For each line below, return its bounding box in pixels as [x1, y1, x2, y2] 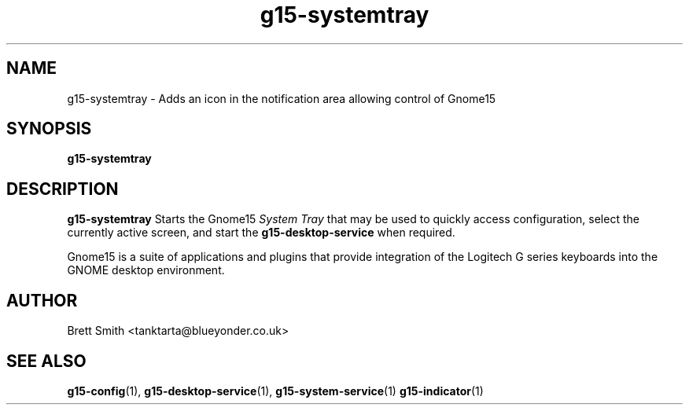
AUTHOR [6, 290, 78, 310]
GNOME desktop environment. [67, 263, 225, 277]
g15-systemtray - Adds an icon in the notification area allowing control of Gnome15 [67, 91, 496, 105]
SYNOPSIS [6, 119, 92, 139]
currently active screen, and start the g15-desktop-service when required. [67, 226, 455, 240]
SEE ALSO [6, 350, 87, 371]
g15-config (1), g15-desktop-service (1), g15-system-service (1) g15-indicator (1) [67, 383, 484, 398]
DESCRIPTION [6, 178, 119, 199]
